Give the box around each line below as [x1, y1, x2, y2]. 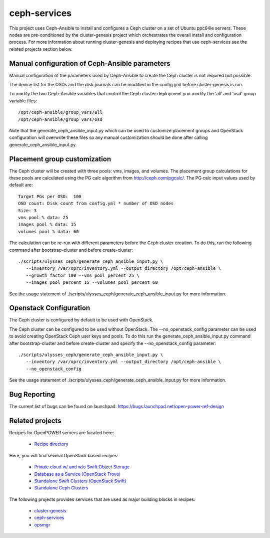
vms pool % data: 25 [18, 215, 68, 220]
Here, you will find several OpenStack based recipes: [9, 452, 118, 458]
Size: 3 [18, 208, 37, 213]
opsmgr [34, 521, 50, 527]
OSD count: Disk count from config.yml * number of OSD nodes [18, 201, 174, 207]
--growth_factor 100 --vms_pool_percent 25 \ [25, 272, 139, 278]
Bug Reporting [9, 390, 55, 399]
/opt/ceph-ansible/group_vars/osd [18, 116, 102, 122]
